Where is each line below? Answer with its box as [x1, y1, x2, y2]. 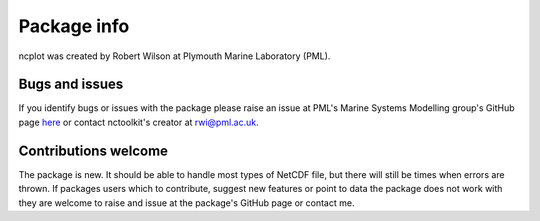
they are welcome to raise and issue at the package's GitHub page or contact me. [18, 196, 355, 209]
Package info [18, 15, 130, 37]
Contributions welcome [18, 142, 169, 159]
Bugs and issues [18, 76, 124, 93]
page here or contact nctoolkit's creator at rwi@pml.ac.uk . [18, 116, 259, 128]
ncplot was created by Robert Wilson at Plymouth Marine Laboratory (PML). [18, 50, 331, 62]
